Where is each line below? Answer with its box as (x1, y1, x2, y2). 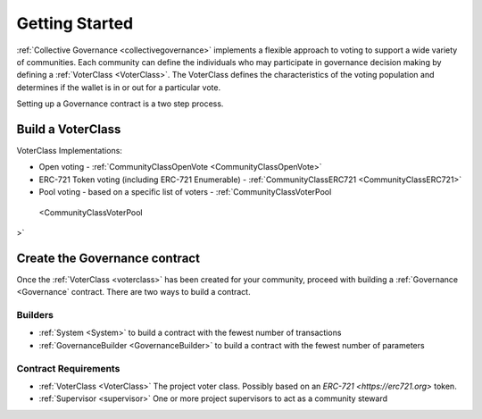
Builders (16, 309, 54, 322)
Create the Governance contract (16, 250, 201, 265)
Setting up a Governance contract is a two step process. (16, 98, 224, 109)
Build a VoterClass (16, 122, 121, 137)
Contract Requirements (16, 362, 120, 374)
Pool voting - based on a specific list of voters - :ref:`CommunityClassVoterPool (38, 187, 332, 197)
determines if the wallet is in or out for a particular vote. (16, 81, 221, 93)
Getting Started (16, 13, 134, 33)
